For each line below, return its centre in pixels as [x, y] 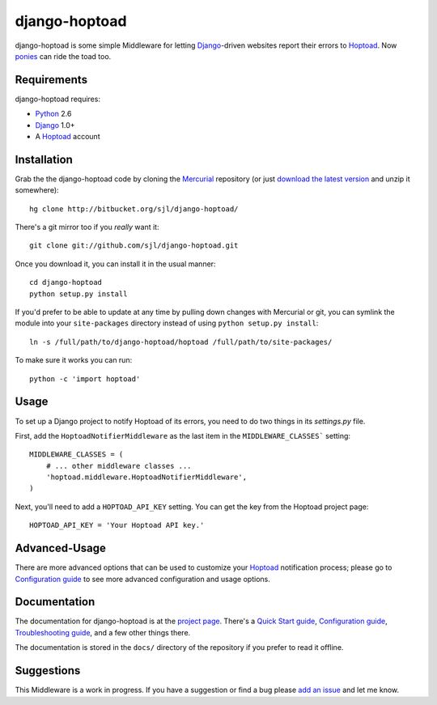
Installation [44, 159]
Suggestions [48, 671]
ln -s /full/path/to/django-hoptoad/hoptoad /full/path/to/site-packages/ [181, 342]
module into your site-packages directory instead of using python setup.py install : [167, 323]
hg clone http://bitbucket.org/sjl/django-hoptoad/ [134, 209]
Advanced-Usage [61, 548]
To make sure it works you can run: [74, 360]
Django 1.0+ [55, 125]
